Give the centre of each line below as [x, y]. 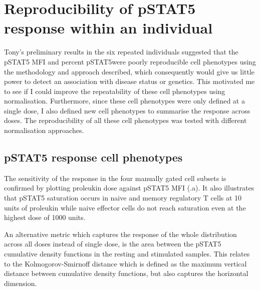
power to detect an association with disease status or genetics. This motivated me [129, 81]
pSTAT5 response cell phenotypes [93, 157]
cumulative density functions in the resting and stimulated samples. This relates [127, 254]
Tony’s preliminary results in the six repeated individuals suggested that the [121, 52]
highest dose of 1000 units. [45, 217]
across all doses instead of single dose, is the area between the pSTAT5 [113, 244]
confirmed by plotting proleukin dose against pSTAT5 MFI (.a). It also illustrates [129, 188]
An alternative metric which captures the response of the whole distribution [120, 234]
